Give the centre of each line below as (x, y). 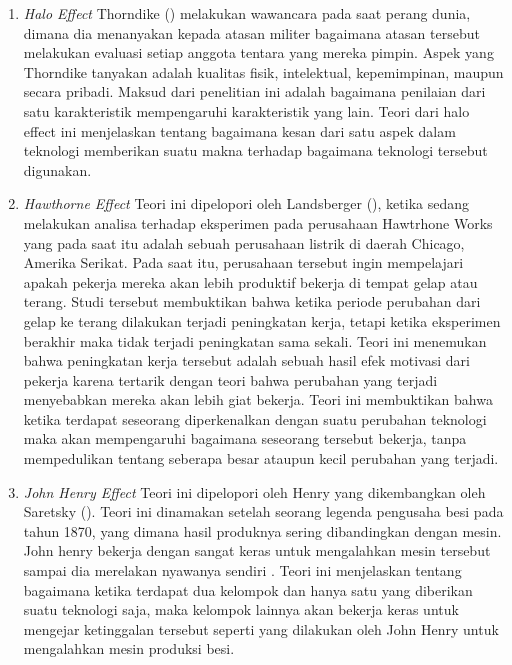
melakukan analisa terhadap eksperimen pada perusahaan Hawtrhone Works (258, 222)
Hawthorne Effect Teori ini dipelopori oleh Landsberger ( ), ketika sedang (246, 203)
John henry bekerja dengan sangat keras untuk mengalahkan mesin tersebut (257, 550)
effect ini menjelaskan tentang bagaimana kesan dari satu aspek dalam (239, 130)
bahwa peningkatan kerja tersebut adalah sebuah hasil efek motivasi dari (246, 360)
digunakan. (57, 169)
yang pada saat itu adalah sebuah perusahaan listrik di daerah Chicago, (244, 242)
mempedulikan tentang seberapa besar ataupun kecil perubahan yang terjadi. (261, 458)
